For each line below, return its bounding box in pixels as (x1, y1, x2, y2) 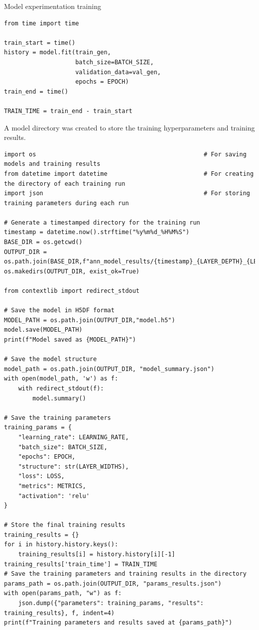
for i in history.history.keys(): (4, 541, 119, 548)
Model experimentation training (4, 1, 101, 11)
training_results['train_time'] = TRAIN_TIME (4, 560, 157, 568)
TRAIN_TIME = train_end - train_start (4, 107, 132, 115)
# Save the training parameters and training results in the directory (4, 570, 247, 578)
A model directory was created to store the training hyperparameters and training (4, 122, 255, 132)
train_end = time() (4, 88, 68, 95)
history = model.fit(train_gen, (4, 49, 111, 56)
